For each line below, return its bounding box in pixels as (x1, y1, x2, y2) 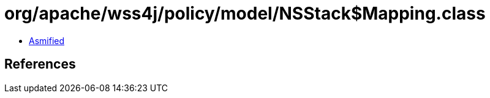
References (4, 56, 76, 72)
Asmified (29, 35, 65, 46)
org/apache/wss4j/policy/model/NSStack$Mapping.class (4, 3, 486, 24)
